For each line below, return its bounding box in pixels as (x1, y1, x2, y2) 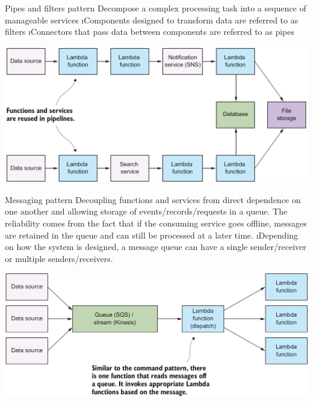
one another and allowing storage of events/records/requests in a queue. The (5, 205, 288, 218)
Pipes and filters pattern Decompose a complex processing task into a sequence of (5, 2, 306, 14)
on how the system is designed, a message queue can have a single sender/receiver (5, 240, 306, 253)
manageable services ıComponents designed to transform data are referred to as (5, 13, 299, 26)
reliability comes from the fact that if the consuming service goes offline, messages (5, 216, 307, 229)
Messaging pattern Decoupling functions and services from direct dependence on (5, 193, 301, 206)
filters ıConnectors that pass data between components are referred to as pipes (5, 25, 295, 38)
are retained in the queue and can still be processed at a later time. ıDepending (5, 228, 299, 241)
